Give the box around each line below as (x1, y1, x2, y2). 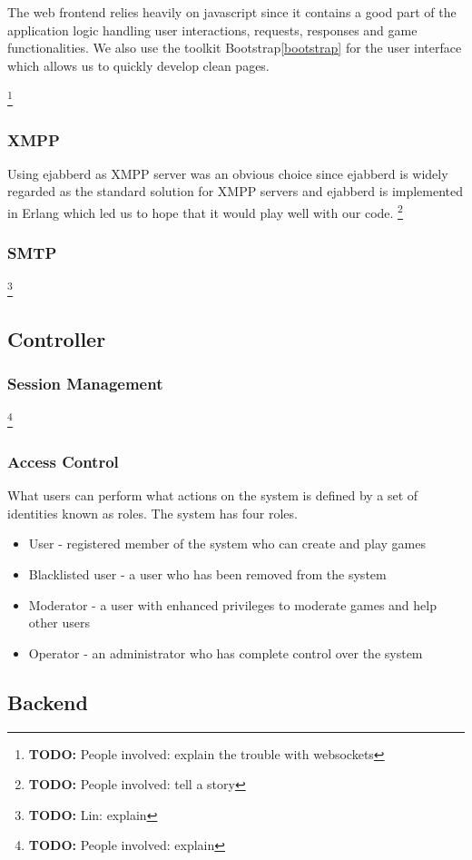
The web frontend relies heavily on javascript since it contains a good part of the (7, 3, 457, 21)
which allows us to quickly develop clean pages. (7, 55, 270, 74)
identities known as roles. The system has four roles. (7, 503, 298, 522)
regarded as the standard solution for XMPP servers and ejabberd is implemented (7, 182, 464, 201)
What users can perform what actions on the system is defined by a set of (7, 486, 418, 505)
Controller (7, 325, 106, 353)
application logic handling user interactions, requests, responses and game (7, 20, 418, 39)
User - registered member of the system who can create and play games (28, 534, 427, 553)
